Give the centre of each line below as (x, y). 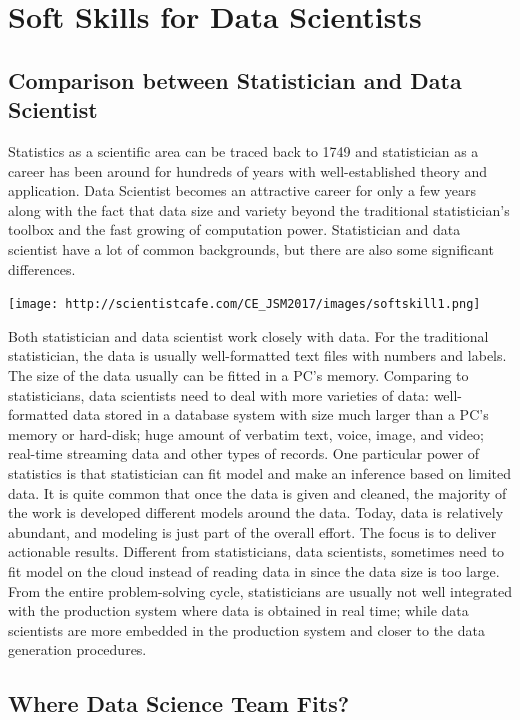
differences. (42, 268)
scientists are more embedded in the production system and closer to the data (246, 629)
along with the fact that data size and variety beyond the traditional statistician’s (259, 209)
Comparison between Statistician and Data (235, 79)
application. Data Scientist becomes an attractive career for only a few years (242, 190)
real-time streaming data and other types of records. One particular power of (244, 453)
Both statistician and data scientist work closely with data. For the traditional (248, 335)
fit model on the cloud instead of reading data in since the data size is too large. (254, 570)
